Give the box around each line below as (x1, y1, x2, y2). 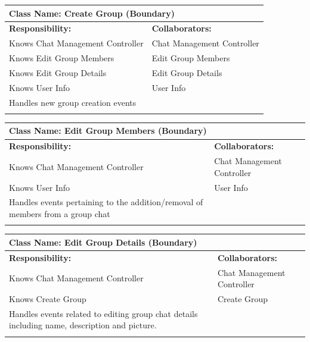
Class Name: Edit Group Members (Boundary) (9, 124, 207, 137)
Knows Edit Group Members (9, 52, 114, 64)
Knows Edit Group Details (9, 66, 107, 79)
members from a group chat (9, 207, 110, 219)
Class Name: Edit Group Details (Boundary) (9, 236, 197, 248)
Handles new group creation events (9, 96, 137, 108)
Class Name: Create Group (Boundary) (9, 7, 175, 19)
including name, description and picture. (9, 319, 157, 331)
